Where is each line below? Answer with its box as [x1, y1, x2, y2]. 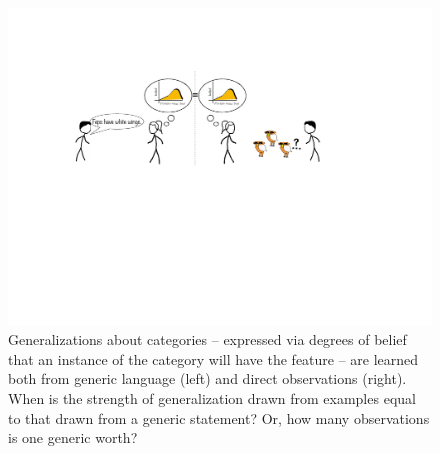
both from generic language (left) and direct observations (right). [8, 368, 407, 389]
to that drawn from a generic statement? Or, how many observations [8, 407, 430, 428]
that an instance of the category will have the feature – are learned [8, 348, 419, 369]
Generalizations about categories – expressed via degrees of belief [8, 329, 407, 350]
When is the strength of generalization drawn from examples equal [8, 387, 416, 408]
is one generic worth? [8, 427, 138, 448]
